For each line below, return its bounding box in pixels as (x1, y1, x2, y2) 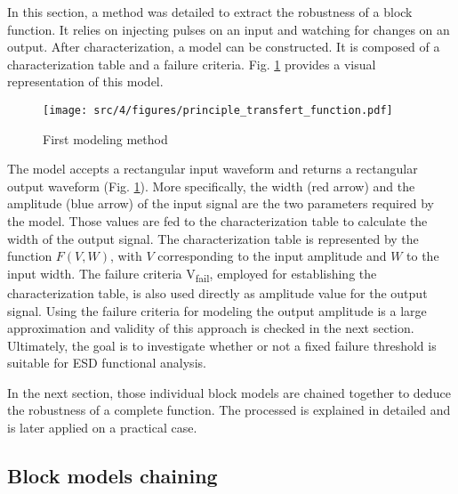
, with (109, 247, 142, 265)
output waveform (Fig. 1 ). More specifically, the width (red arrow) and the (7, 176, 415, 195)
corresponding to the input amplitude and (157, 247, 387, 265)
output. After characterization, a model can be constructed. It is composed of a (7, 37, 440, 56)
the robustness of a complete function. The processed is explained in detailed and (7, 401, 451, 419)
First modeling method (43, 129, 168, 148)
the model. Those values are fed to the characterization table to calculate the (7, 212, 428, 230)
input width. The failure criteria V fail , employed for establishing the (7, 263, 377, 285)
